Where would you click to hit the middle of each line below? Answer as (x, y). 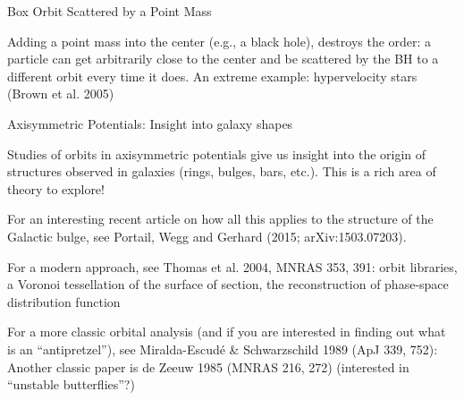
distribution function (64, 301)
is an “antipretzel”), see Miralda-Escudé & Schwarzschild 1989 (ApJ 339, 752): (223, 349)
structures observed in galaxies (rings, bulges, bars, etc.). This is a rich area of (222, 171)
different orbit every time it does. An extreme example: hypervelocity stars (212, 76)
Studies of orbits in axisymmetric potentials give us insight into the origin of (217, 153)
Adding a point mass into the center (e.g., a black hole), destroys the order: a (219, 41)
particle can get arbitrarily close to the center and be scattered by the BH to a (223, 59)
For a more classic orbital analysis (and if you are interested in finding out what (227, 332)
